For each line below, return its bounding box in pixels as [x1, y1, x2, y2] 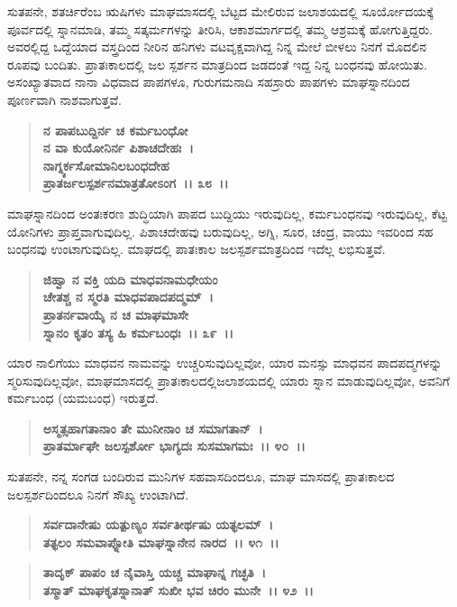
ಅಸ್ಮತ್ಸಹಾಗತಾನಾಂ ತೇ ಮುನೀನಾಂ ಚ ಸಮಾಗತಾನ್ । [42, 418, 263, 437]
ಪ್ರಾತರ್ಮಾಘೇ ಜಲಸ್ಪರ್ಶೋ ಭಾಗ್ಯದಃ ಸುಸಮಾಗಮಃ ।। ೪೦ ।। [42, 436, 306, 455]
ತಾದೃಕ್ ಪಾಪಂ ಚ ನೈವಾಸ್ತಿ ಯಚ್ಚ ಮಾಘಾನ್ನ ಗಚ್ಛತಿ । [42, 563, 266, 582]
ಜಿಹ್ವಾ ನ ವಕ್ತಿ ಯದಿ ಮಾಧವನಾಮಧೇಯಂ [42, 269, 218, 288]
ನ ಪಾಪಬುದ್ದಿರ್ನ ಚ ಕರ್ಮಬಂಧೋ [42, 120, 188, 139]
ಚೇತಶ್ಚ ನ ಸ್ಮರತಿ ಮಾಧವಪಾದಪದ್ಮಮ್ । [42, 287, 214, 306]
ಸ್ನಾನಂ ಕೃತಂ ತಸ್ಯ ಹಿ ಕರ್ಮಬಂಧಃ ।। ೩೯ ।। [42, 322, 233, 341]
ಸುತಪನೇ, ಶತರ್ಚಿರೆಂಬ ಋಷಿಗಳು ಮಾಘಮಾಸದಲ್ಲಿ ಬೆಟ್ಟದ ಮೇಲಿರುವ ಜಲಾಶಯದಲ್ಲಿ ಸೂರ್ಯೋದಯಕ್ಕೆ [7, 2, 434, 20]
